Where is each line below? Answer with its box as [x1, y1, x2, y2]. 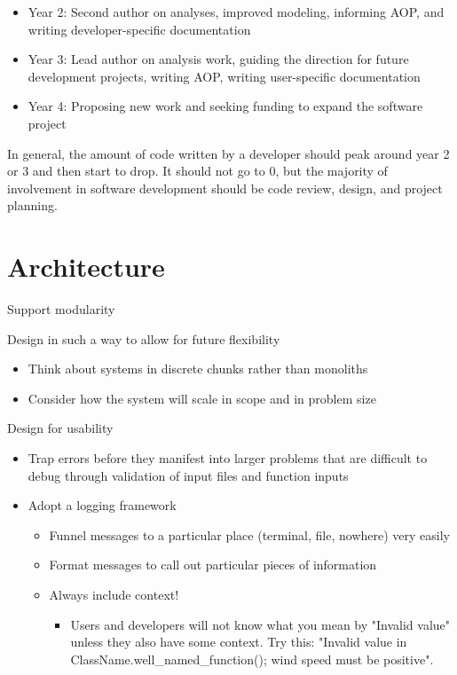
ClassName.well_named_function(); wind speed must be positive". [70, 649, 434, 668]
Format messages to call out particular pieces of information [49, 555, 377, 574]
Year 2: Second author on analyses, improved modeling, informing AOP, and [28, 3, 445, 20]
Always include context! [49, 585, 179, 603]
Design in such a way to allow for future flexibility [7, 329, 280, 348]
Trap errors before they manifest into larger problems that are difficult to [28, 449, 428, 467]
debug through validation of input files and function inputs [28, 466, 349, 484]
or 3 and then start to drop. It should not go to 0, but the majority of [7, 161, 388, 180]
